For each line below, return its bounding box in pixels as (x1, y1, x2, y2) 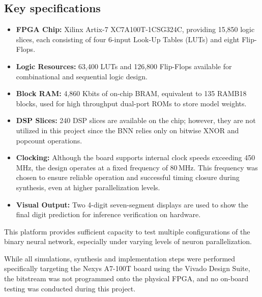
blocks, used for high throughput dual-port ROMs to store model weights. (16, 98, 247, 108)
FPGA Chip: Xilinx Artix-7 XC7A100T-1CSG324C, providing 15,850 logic (16, 24, 255, 35)
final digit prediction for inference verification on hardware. (16, 209, 201, 220)
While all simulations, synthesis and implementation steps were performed (4, 253, 236, 263)
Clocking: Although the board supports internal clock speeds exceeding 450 (16, 152, 255, 163)
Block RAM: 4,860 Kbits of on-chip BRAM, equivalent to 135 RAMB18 (16, 88, 247, 99)
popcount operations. (16, 135, 82, 145)
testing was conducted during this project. (4, 283, 136, 293)
